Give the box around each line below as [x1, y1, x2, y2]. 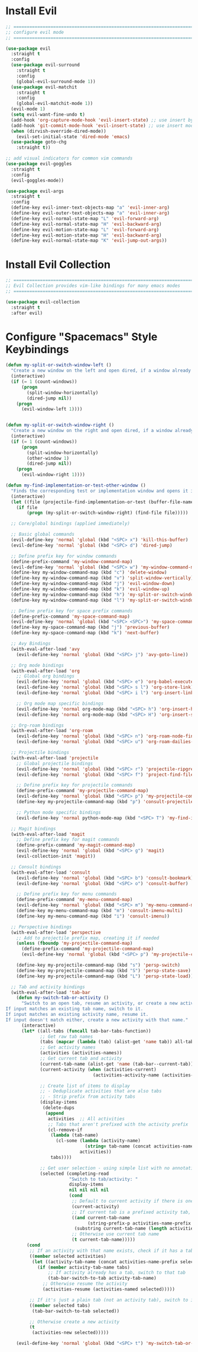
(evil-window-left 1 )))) [21, 406, 83, 413]
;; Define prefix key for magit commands [16, 837, 119, 843]
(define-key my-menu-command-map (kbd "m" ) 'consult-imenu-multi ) [16, 908, 183, 914]
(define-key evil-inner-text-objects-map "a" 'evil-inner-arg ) [11, 204, 170, 211]
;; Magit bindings [11, 826, 57, 832]
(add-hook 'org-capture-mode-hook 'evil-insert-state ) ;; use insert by [11, 117, 194, 123]
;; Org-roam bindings [11, 722, 64, 728]
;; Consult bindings [11, 864, 61, 870]
